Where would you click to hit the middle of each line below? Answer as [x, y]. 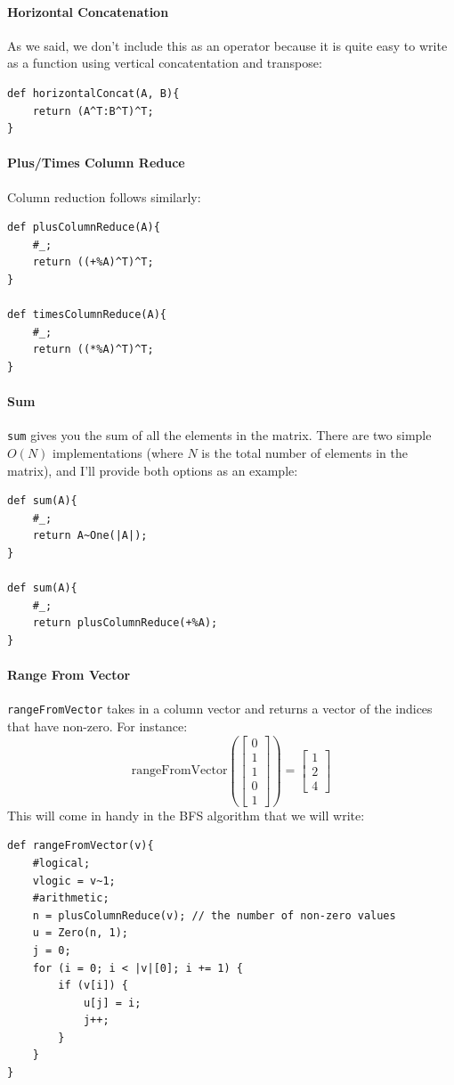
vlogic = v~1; [74, 881]
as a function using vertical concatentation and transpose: [165, 63]
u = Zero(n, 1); [81, 933]
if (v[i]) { [93, 986]
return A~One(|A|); [90, 536]
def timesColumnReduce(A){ [87, 315]
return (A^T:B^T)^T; [93, 111]
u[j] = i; [112, 1003]
